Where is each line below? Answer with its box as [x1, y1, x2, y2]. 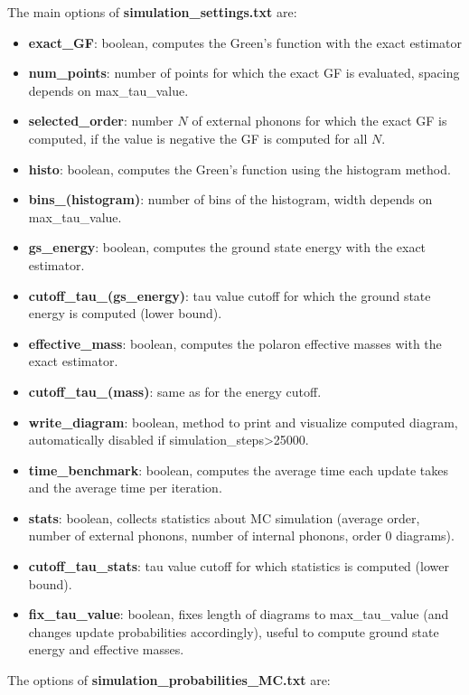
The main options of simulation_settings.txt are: [7, 3, 297, 21]
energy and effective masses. [28, 640, 184, 659]
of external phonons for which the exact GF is [192, 111, 447, 130]
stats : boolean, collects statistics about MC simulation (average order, [28, 508, 420, 527]
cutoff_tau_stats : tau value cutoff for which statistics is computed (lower [28, 557, 449, 576]
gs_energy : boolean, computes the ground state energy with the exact [28, 238, 427, 257]
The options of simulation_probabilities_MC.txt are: [7, 671, 331, 690]
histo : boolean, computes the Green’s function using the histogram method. [28, 159, 451, 178]
